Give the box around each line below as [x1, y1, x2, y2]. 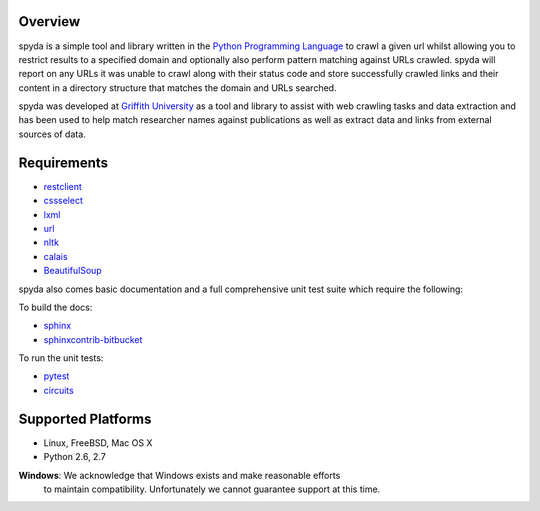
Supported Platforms [18, 410, 152, 427]
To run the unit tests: [18, 352, 104, 364]
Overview [18, 13, 81, 30]
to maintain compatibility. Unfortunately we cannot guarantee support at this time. [43, 483, 381, 495]
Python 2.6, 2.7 [43, 451, 107, 463]
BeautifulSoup [43, 265, 102, 277]
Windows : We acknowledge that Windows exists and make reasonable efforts [18, 469, 341, 481]
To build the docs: [18, 301, 93, 313]
